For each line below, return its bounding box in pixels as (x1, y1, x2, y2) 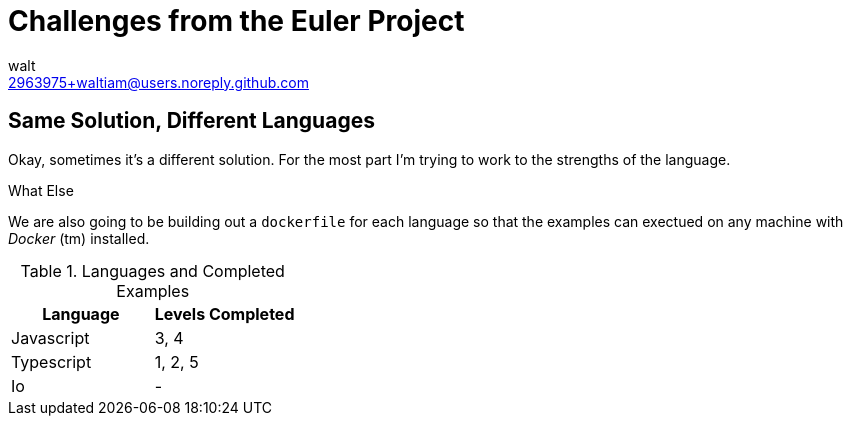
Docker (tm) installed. (8, 229, 150, 247)
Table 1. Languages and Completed (20, 260, 285, 281)
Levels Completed (154, 303, 295, 324)
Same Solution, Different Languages (8, 108, 375, 134)
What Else (8, 181, 74, 199)
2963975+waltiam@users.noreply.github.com (8, 73, 309, 91)
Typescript (11, 351, 92, 372)
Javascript (11, 327, 90, 348)
